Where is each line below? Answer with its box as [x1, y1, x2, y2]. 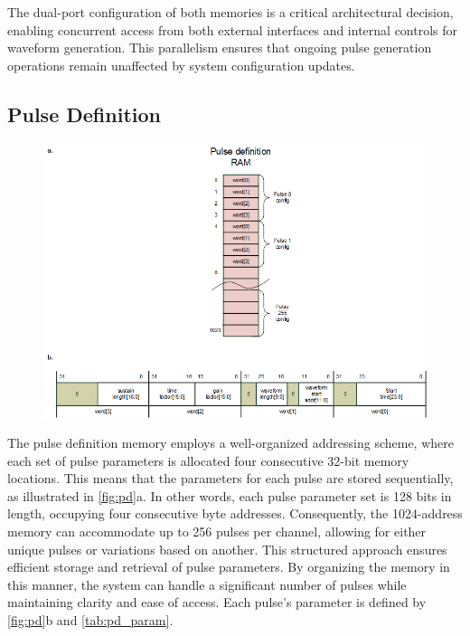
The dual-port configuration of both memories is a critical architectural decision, [7, 3, 454, 21]
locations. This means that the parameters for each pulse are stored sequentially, [7, 469, 454, 488]
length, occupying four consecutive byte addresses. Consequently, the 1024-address [7, 504, 463, 523]
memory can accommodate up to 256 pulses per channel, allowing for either [7, 522, 427, 541]
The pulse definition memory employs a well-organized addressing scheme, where [7, 433, 454, 452]
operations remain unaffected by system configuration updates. [7, 55, 355, 74]
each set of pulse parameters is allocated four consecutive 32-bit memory [7, 451, 409, 470]
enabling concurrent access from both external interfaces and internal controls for [7, 20, 458, 39]
